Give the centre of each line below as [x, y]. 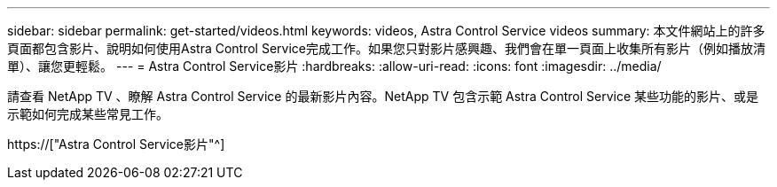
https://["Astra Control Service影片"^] [116, 144]
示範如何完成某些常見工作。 [88, 114]
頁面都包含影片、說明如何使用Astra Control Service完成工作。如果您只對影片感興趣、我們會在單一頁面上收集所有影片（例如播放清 [386, 48]
